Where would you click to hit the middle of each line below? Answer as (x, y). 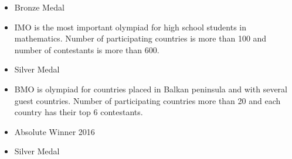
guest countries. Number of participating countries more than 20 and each (147, 100)
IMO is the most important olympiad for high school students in (130, 27)
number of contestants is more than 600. (87, 49)
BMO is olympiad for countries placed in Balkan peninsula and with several (151, 89)
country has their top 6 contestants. (79, 112)
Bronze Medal (39, 7)
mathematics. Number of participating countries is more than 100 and (140, 38)
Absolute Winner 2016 (55, 131)
